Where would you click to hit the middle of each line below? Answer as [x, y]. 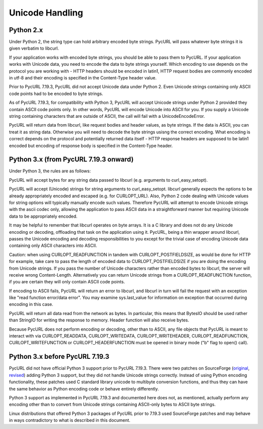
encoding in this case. [31, 304]
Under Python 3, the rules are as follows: [50, 171]
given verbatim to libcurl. [34, 48]
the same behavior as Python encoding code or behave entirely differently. [84, 389]
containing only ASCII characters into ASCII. [53, 245]
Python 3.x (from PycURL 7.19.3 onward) [71, 159]
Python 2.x [26, 30]
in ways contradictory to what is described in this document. [70, 420]
